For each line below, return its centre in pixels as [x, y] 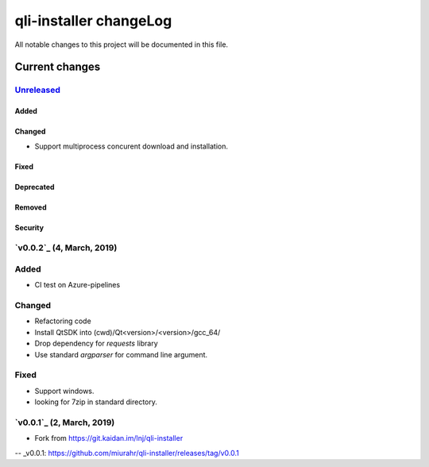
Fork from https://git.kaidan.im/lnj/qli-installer [109, 438]
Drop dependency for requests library [96, 343]
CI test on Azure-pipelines [77, 285]
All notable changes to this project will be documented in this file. [122, 44]
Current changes [58, 67]
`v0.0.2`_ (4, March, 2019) [66, 248]
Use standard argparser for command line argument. [121, 354]
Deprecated [35, 187]
